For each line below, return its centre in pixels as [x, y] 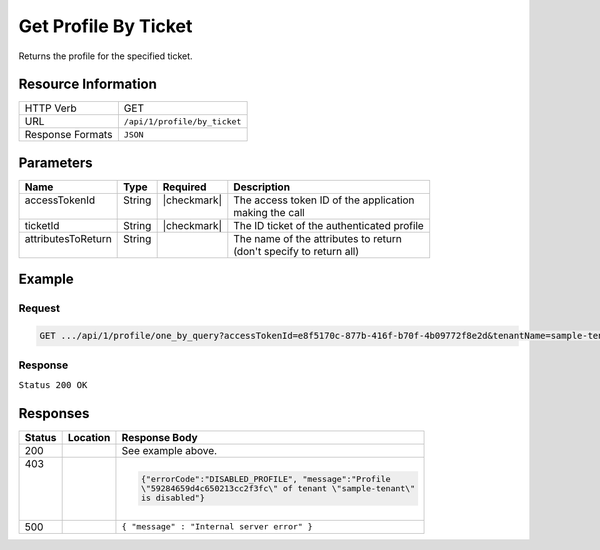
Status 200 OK [53, 384]
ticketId [42, 225]
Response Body [160, 437]
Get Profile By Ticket [105, 26]
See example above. [169, 450]
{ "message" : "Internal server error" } [217, 526]
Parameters [55, 162]
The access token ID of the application [324, 200]
